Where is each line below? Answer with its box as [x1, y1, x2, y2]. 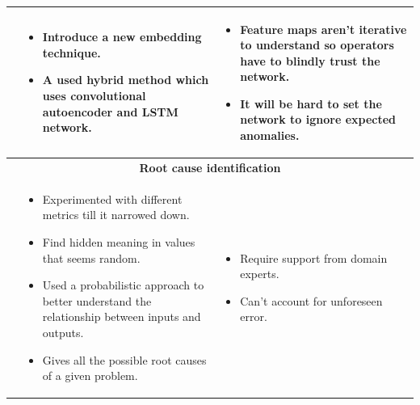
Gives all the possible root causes [42, 351, 207, 368]
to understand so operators [240, 36, 394, 53]
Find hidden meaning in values [42, 233, 195, 250]
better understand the [42, 292, 152, 309]
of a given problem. [42, 367, 138, 384]
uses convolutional [42, 87, 146, 104]
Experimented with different [42, 190, 183, 207]
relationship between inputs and [42, 308, 201, 325]
